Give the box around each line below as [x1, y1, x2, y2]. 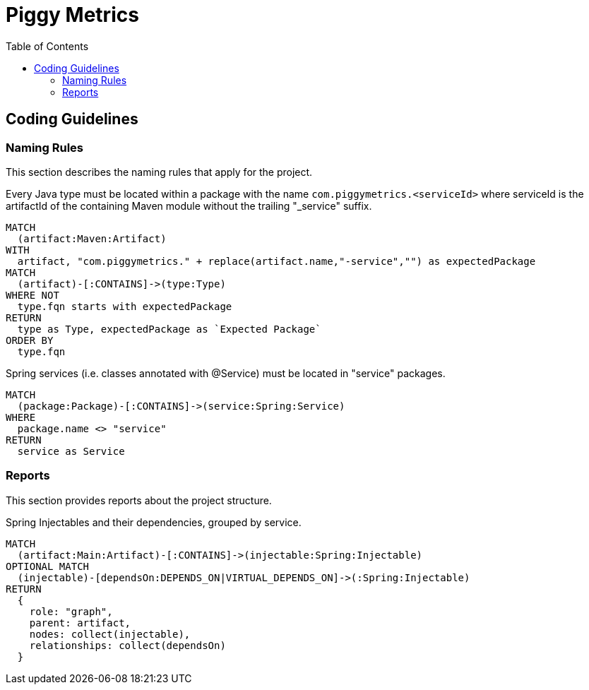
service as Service [17, 445, 125, 457]
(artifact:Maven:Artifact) [17, 232, 167, 244]
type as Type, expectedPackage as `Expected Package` [17, 323, 321, 335]
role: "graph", [29, 605, 113, 617]
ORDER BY [6, 334, 54, 346]
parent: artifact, [29, 617, 131, 629]
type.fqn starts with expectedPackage [17, 300, 232, 312]
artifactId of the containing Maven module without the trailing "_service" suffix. [6, 199, 372, 212]
